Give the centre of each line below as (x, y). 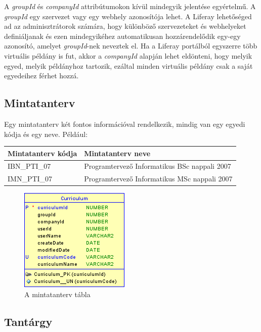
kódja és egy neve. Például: (46, 134)
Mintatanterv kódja (42, 153)
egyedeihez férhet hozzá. (41, 76)
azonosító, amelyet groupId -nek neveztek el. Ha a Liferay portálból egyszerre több (131, 46)
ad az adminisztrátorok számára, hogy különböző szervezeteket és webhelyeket (125, 26)
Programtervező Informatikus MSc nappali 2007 (158, 179)
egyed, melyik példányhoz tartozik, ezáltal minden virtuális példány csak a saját (128, 65)
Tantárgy (28, 321)
